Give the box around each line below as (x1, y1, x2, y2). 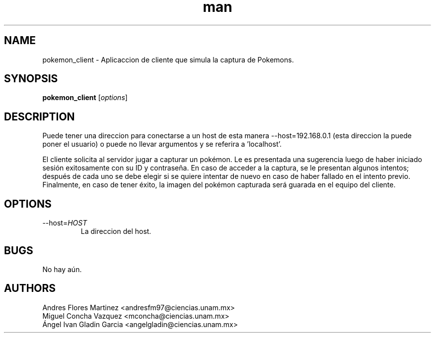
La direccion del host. (80, 227, 151, 236)
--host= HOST (42, 219, 87, 227)
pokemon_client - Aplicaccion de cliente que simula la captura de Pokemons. (42, 55, 294, 64)
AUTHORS (4, 282, 56, 295)
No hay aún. (42, 265, 82, 274)
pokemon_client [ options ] (42, 93, 128, 102)
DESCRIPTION (4, 110, 75, 123)
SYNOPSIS (4, 72, 58, 85)
